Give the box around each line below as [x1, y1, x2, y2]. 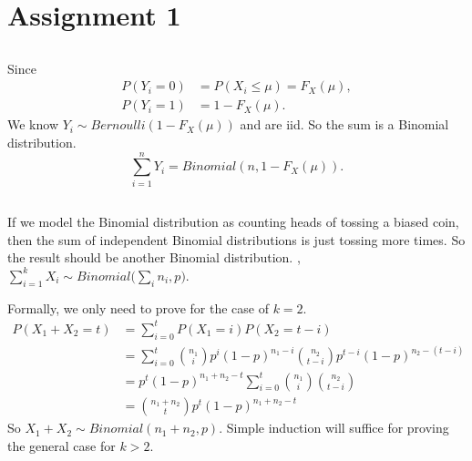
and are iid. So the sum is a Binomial [240, 115, 449, 134]
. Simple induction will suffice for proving [219, 418, 449, 437]
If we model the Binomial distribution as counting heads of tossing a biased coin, [7, 212, 459, 231]
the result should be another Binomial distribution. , [7, 248, 301, 267]
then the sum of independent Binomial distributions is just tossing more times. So [7, 230, 466, 249]
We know [7, 115, 58, 134]
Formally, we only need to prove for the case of [7, 298, 269, 317]
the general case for [7, 435, 116, 455]
